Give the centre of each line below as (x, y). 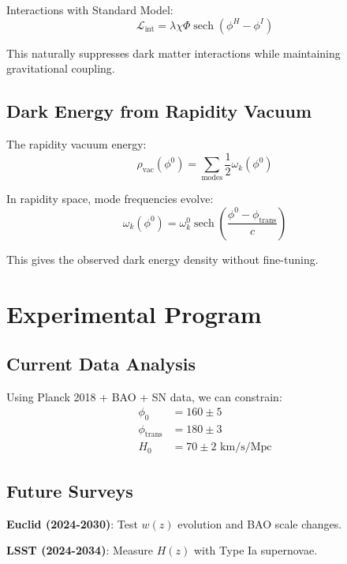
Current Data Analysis (101, 364)
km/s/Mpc (246, 447)
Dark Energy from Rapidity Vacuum (159, 111)
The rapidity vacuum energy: (76, 143)
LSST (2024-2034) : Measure (80, 550)
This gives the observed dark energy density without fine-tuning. (162, 259)
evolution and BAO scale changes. (260, 523)
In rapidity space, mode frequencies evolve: (110, 199)
